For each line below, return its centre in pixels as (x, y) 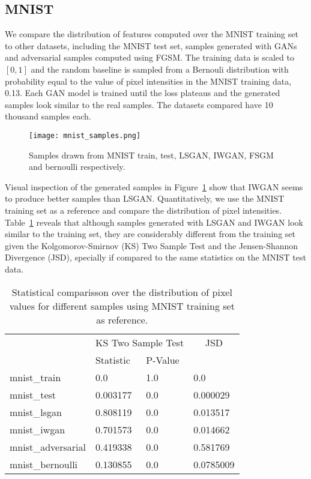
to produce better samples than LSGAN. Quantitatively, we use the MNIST (145, 198)
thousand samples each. (48, 116)
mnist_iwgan (38, 429)
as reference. (122, 319)
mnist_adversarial (48, 447)
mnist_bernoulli (44, 464)
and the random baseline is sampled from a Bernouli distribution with (160, 69)
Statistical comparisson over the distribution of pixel (122, 292)
